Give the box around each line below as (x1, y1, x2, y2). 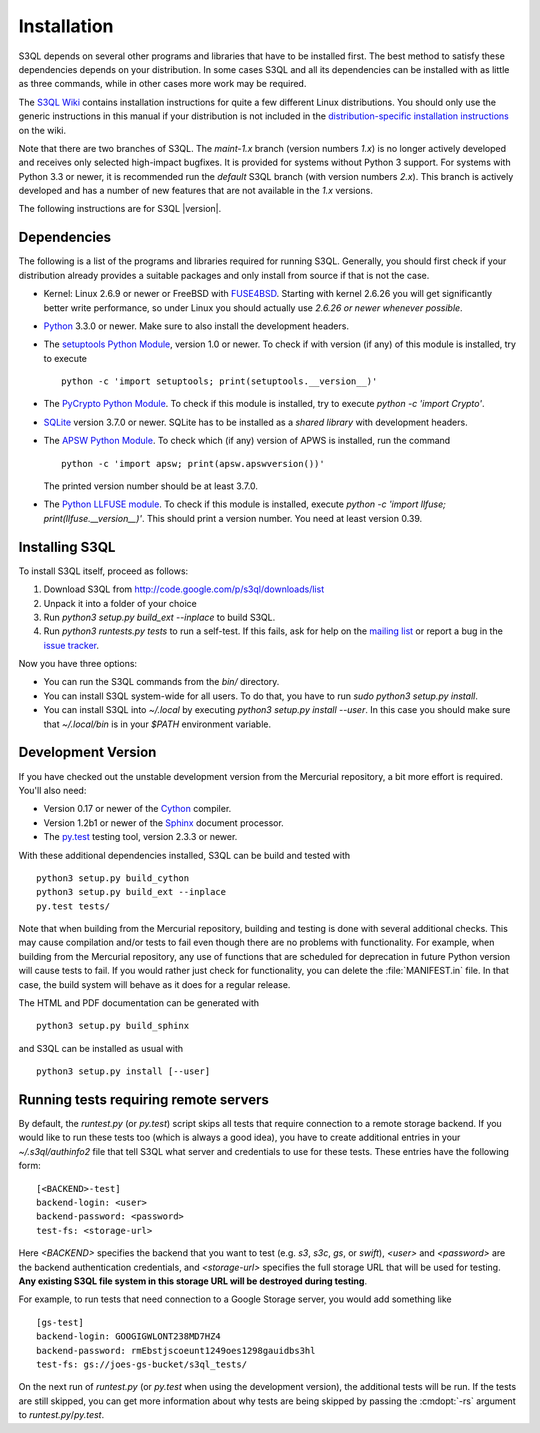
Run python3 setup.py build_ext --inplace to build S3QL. (43, 611, 276, 623)
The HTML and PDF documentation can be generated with (18, 997, 260, 1009)
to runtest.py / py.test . (18, 1409, 105, 1421)
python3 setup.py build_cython (36, 872, 190, 884)
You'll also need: (18, 784, 87, 796)
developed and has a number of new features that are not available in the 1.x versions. (18, 185, 374, 197)
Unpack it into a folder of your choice (43, 597, 197, 609)
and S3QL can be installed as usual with (18, 1042, 184, 1054)
